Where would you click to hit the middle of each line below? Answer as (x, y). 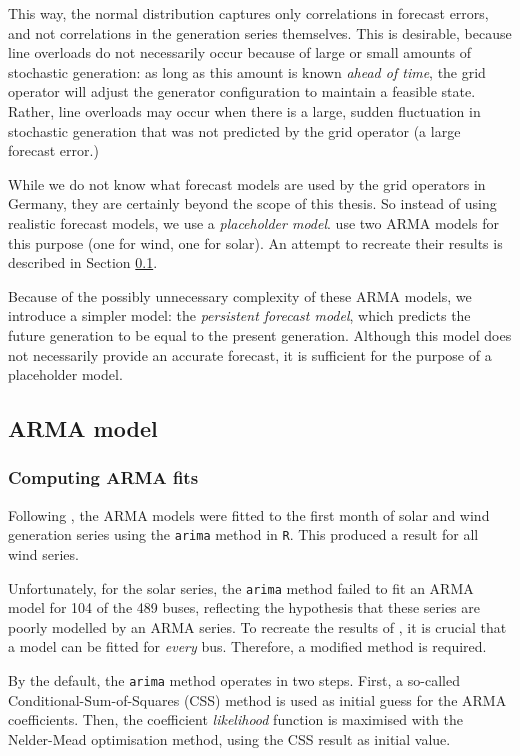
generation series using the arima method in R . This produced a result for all (243, 534)
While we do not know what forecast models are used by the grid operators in (247, 183)
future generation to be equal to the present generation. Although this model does (260, 334)
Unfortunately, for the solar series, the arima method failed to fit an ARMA (241, 587)
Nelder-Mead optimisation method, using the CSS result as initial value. (229, 738)
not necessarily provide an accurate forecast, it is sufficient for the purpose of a (250, 354)
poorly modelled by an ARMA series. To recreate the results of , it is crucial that (257, 626)
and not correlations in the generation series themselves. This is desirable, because (260, 32)
